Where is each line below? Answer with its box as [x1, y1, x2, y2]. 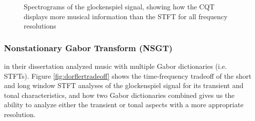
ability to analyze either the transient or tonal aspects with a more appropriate [4, 99, 244, 110]
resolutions [24, 21, 56, 31]
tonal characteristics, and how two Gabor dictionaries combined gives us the [4, 90, 235, 100]
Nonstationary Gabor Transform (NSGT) [4, 41, 173, 54]
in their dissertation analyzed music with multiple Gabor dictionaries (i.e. [4, 61, 227, 71]
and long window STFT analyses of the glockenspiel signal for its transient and [4, 80, 244, 91]
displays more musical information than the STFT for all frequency [24, 11, 228, 21]
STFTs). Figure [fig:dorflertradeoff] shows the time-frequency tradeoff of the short [4, 70, 252, 81]
